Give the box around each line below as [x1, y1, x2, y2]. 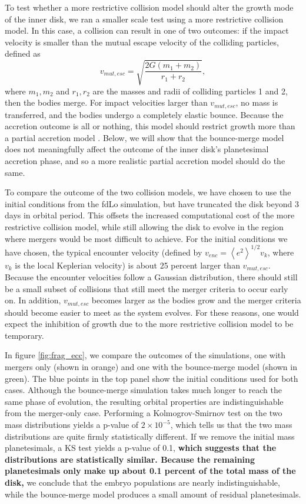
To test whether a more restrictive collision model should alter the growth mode [5, 1, 294, 13]
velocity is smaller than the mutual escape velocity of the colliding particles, [5, 35, 279, 48]
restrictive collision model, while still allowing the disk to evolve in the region [5, 220, 284, 233]
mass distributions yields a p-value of [5, 418, 139, 431]
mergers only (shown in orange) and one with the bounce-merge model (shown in [5, 361, 297, 373]
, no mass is [235, 96, 278, 109]
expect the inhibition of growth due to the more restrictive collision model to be [5, 318, 294, 330]
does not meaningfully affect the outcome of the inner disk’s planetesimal [5, 143, 269, 155]
